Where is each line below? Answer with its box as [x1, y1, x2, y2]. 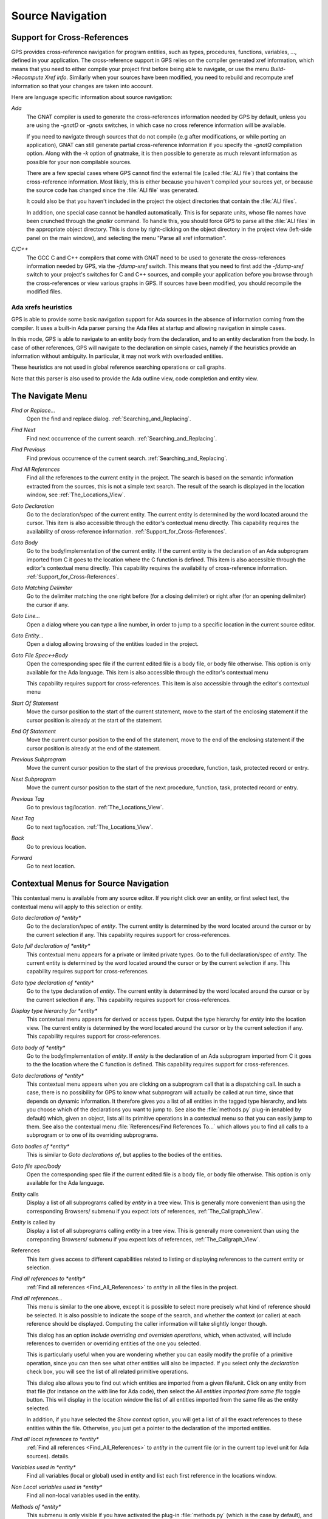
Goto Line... [11, 612, 41, 620]
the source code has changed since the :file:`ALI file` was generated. [26, 186, 199, 194]
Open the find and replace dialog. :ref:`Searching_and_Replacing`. [26, 415, 191, 422]
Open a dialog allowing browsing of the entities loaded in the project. [26, 640, 199, 648]
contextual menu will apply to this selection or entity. [11, 903, 143, 910]
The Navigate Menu [11, 391, 87, 401]
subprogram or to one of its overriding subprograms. [26, 1131, 159, 1139]
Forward [11, 854, 33, 861]
